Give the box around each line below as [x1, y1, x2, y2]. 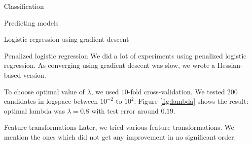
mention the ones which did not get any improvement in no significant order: [4, 131, 236, 142]
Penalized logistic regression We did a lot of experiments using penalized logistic [4, 50, 247, 60]
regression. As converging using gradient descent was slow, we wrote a [4, 60, 216, 70]
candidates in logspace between [4, 96, 98, 106]
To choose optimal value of [4, 86, 85, 96]
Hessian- [217, 60, 243, 70]
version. [23, 69, 46, 80]
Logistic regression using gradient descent [4, 34, 129, 44]
